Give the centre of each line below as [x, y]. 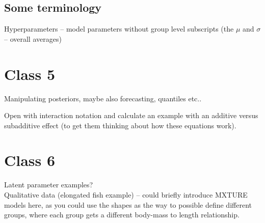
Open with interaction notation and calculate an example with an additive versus [131, 115]
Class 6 [30, 160]
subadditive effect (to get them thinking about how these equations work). [120, 125]
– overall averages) [33, 38]
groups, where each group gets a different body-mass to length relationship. [122, 215]
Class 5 [30, 74]
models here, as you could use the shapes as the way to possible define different [128, 204]
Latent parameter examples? [49, 185]
